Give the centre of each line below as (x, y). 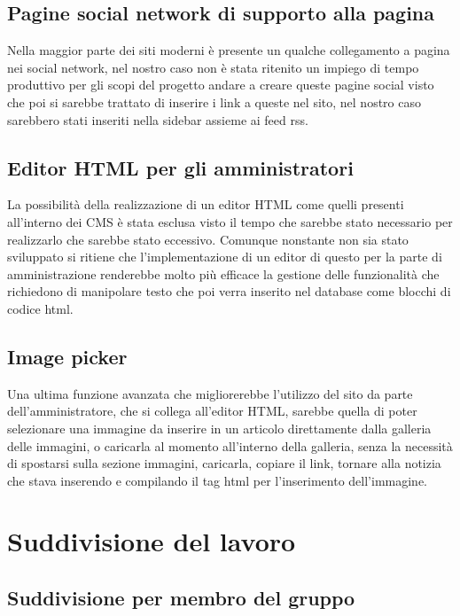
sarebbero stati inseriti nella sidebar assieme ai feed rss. (158, 119)
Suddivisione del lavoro (152, 541)
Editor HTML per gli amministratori (180, 167)
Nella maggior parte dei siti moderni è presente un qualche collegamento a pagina (229, 50)
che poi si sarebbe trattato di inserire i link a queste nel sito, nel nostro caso (214, 101)
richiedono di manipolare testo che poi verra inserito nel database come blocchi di (229, 291)
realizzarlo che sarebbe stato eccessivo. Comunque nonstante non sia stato (208, 239)
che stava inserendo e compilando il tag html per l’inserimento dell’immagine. (217, 480)
